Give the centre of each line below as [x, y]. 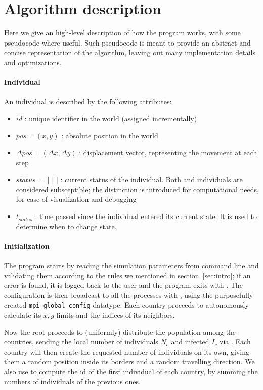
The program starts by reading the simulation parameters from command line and [131, 265]
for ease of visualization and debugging [76, 199]
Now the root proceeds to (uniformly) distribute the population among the [120, 332]
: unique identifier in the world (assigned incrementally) [111, 118]
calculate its [23, 315]
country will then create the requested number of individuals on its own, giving [127, 351]
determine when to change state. [66, 226]
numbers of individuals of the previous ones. [72, 381]
